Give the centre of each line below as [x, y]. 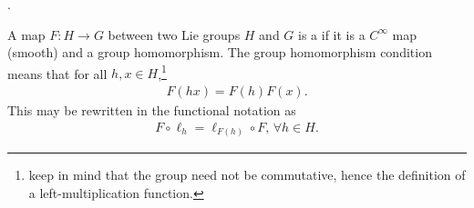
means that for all [57, 73]
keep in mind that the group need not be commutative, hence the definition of [247, 175]
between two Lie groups [174, 34]
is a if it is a [332, 34]
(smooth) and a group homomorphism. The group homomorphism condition [220, 52]
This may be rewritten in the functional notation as [152, 110]
